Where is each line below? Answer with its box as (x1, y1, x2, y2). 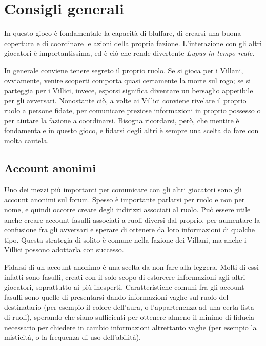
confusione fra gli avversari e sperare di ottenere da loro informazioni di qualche (4, 224, 255, 235)
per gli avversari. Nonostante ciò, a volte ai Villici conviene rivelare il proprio (4, 95, 247, 105)
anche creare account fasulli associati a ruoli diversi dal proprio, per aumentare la (4, 214, 260, 225)
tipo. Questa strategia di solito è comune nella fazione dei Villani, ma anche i (4, 234, 247, 245)
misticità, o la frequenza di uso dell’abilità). (4, 332, 141, 342)
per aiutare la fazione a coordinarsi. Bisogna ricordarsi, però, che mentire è (4, 115, 239, 125)
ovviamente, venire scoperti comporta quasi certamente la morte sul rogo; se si (4, 75, 251, 85)
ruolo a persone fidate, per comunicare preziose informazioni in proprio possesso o (4, 105, 261, 116)
